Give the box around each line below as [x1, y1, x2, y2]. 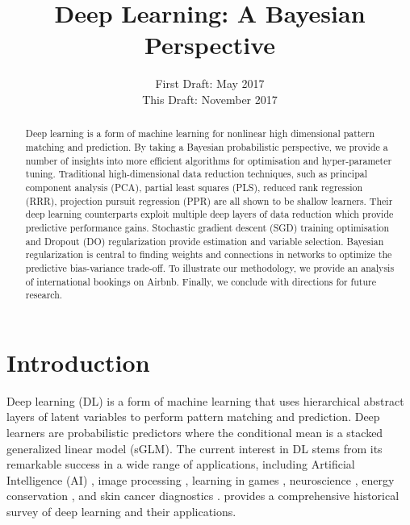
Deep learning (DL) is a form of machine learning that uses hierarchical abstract [6, 392, 404, 409]
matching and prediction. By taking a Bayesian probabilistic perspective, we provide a [25, 140, 388, 153]
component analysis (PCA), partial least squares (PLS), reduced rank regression [25, 180, 363, 194]
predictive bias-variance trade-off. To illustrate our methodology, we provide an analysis [25, 260, 395, 274]
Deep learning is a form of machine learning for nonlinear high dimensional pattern [25, 127, 375, 140]
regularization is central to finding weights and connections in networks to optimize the [25, 248, 392, 261]
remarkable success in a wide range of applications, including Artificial [6, 456, 355, 473]
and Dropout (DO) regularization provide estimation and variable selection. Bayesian [25, 234, 384, 248]
